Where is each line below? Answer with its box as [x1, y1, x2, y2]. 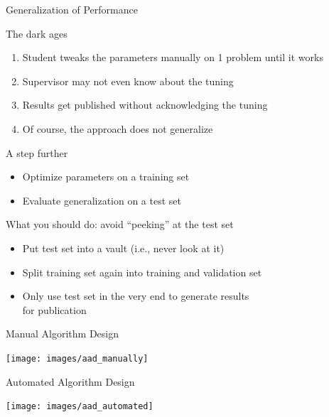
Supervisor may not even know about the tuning [22, 73, 234, 88]
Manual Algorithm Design [6, 326, 119, 341]
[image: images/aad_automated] [6, 401, 153, 412]
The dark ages [6, 26, 68, 40]
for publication [22, 302, 87, 317]
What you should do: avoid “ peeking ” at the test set [6, 217, 234, 232]
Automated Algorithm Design [6, 374, 135, 389]
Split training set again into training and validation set [22, 264, 262, 279]
